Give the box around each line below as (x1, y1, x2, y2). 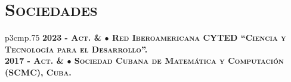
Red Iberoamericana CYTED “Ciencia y (112, 31, 286, 44)
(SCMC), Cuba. (5, 65, 72, 78)
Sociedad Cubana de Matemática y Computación (74, 54, 284, 67)
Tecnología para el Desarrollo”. (5, 42, 148, 55)
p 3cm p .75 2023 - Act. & (5, 31, 102, 44)
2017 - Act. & (5, 54, 64, 67)
